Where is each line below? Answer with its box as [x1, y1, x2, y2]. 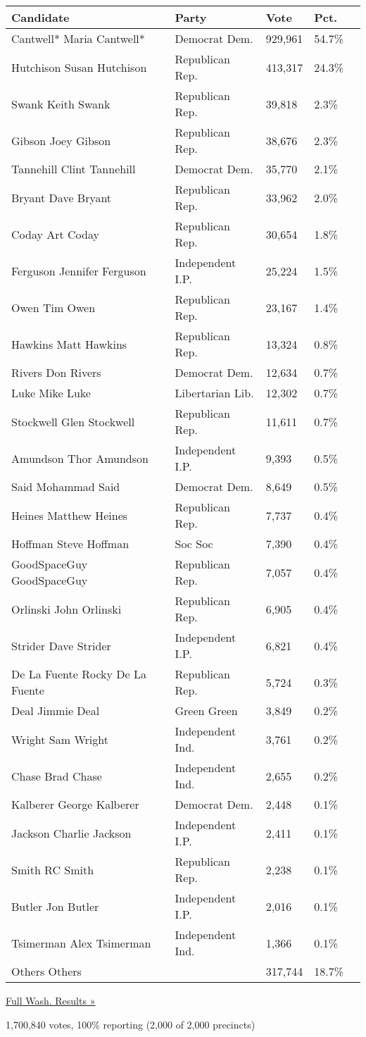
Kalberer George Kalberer [11, 796, 139, 812]
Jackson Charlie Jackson [11, 824, 132, 841]
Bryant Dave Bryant [11, 189, 112, 206]
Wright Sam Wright [11, 731, 108, 747]
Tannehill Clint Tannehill [11, 161, 136, 177]
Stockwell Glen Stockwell [11, 413, 135, 430]
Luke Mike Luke [11, 385, 91, 401]
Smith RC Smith [11, 861, 94, 878]
